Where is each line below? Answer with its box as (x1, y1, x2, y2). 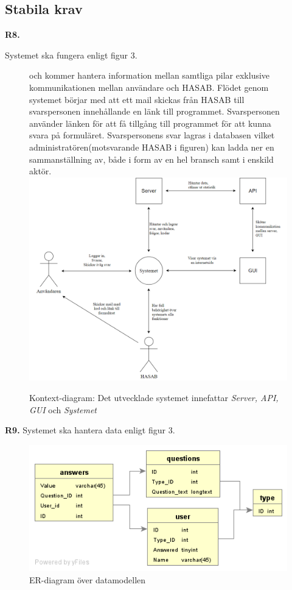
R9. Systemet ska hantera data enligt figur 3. (5, 424, 175, 436)
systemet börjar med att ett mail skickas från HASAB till (29, 93, 245, 105)
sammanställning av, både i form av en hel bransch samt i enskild (29, 152, 274, 165)
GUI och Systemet (29, 403, 97, 416)
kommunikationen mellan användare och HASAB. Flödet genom (29, 80, 269, 93)
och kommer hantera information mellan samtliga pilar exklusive (29, 69, 270, 82)
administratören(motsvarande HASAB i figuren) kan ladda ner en (29, 140, 274, 153)
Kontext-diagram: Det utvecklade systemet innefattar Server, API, (29, 391, 279, 404)
